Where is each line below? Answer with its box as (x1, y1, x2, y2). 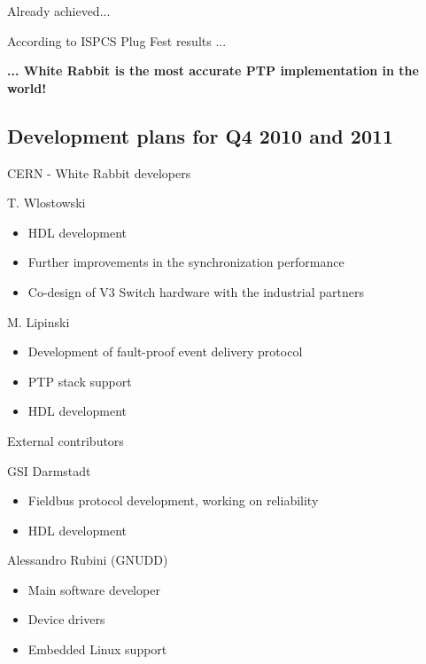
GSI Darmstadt (7, 461, 91, 480)
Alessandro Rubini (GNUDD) (7, 551, 168, 569)
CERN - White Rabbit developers (7, 163, 191, 182)
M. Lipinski (7, 312, 70, 331)
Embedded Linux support (27, 640, 167, 659)
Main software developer (27, 580, 160, 598)
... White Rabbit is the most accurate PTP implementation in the (7, 61, 419, 80)
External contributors (7, 431, 124, 449)
